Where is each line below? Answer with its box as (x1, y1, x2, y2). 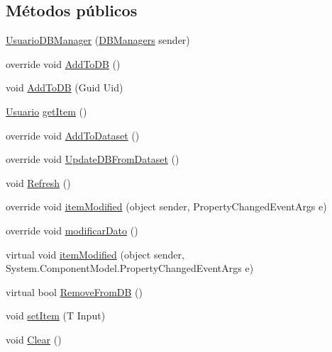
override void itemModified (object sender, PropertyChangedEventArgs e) (6, 199, 327, 214)
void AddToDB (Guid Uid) (6, 80, 123, 95)
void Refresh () (6, 175, 71, 190)
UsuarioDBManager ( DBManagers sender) (6, 33, 190, 47)
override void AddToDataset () (6, 127, 140, 142)
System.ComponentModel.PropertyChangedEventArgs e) (6, 261, 254, 276)
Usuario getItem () (6, 103, 87, 118)
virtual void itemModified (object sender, (6, 246, 184, 261)
